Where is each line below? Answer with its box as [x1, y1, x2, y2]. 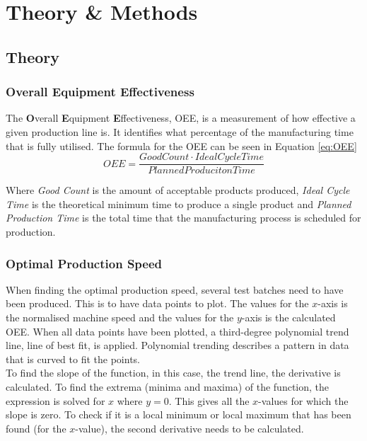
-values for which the [258, 393, 349, 408]
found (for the [6, 420, 66, 435]
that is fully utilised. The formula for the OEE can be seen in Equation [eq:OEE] [6, 138, 357, 153]
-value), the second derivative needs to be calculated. [75, 420, 304, 435]
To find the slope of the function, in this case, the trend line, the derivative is [6, 365, 341, 380]
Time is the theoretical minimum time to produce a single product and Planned [6, 196, 351, 211]
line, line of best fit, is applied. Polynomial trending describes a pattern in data [6, 338, 349, 353]
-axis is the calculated [241, 310, 336, 324]
